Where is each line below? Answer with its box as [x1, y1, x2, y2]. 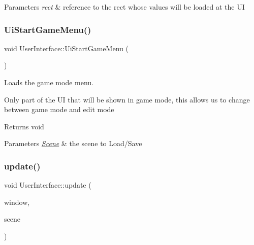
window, [4, 196, 30, 207]
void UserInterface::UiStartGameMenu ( [4, 43, 129, 53]
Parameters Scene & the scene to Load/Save [4, 138, 142, 149]
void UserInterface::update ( [4, 180, 91, 190]
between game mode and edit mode [4, 104, 114, 115]
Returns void [4, 121, 44, 131]
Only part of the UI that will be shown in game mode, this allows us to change [4, 94, 250, 104]
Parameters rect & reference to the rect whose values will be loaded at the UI [4, 2, 245, 12]
